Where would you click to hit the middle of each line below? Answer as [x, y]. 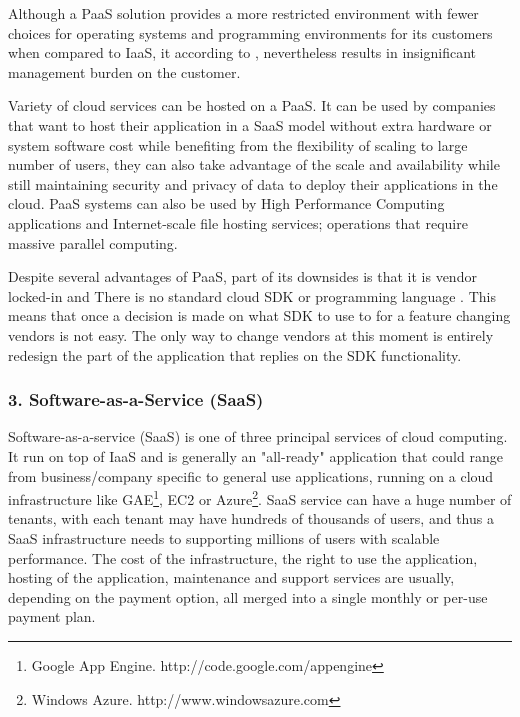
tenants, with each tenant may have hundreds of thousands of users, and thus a [251, 518]
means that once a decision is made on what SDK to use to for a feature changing [259, 315]
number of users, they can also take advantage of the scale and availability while [254, 164]
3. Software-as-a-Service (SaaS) [136, 399]
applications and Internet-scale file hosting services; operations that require [238, 222]
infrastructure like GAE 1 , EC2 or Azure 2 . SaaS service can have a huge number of [260, 497]
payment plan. [52, 616]
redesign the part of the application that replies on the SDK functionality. [235, 354]
